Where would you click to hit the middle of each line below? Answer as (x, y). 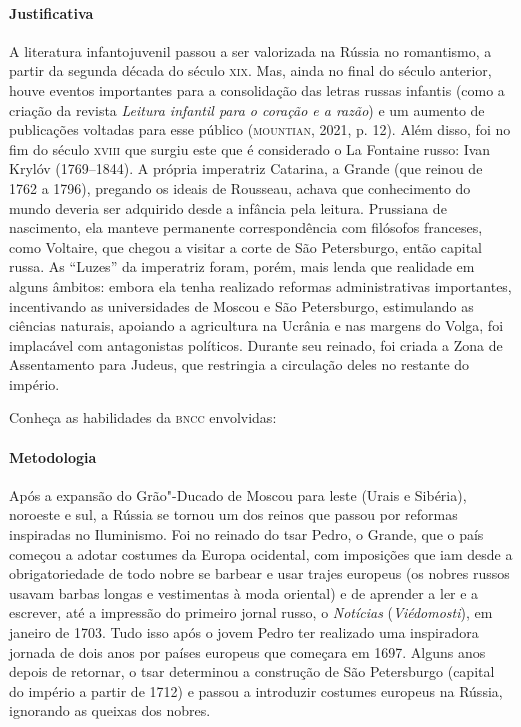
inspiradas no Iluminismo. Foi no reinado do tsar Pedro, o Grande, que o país (246, 534)
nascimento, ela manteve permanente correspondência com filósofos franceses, (246, 227)
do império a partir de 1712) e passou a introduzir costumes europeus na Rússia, (256, 690)
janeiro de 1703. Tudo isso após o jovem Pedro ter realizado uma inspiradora (244, 632)
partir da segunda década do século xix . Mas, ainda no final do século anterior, (250, 70)
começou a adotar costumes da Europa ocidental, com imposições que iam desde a (261, 553)
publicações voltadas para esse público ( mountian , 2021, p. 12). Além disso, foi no (260, 129)
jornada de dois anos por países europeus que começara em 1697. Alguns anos (247, 651)
